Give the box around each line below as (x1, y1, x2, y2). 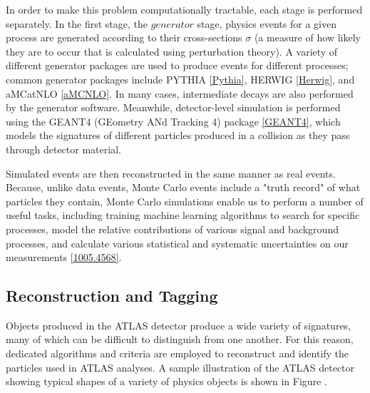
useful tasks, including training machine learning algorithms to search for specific (6, 208, 360, 223)
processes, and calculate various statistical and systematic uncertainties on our (6, 235, 349, 250)
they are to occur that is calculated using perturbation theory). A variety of (6, 44, 338, 58)
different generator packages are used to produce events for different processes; (6, 58, 349, 73)
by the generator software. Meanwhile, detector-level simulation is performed (6, 100, 341, 115)
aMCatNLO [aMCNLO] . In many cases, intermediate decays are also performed (6, 86, 354, 101)
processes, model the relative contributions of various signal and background (6, 221, 339, 236)
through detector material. (6, 141, 121, 156)
